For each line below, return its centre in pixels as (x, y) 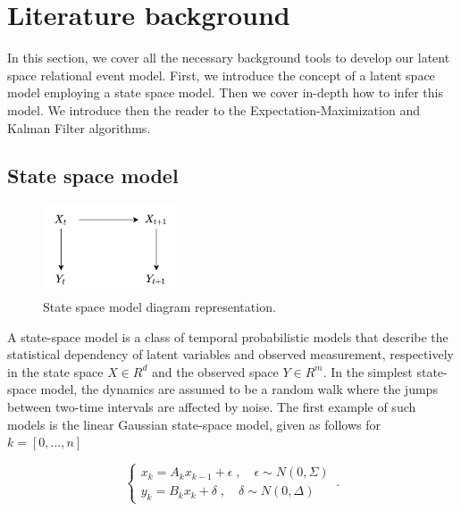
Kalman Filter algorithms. (79, 127)
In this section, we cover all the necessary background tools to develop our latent (229, 58)
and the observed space (215, 371)
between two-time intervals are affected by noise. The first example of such (212, 406)
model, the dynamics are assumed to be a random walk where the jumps (239, 389)
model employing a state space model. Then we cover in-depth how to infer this (225, 92)
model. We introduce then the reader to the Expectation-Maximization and (214, 109)
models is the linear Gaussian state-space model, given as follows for (194, 424)
